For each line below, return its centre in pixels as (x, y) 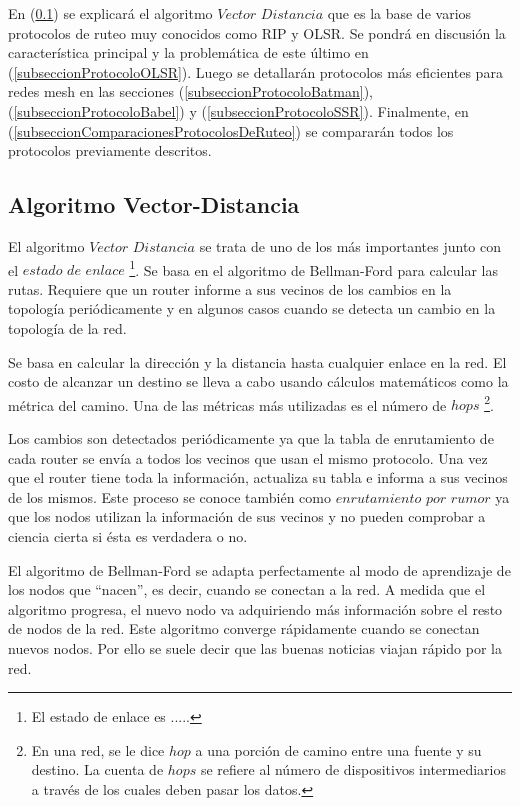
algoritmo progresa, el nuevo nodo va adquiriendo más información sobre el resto (255, 608)
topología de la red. (67, 327)
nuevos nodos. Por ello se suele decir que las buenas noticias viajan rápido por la (255, 647)
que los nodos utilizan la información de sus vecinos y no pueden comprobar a (247, 516)
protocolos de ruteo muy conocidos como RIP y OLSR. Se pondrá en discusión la (257, 32)
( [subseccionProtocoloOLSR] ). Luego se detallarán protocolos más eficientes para (255, 71)
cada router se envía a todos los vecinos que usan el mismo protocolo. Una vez (248, 457)
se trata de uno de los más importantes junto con (350, 245)
